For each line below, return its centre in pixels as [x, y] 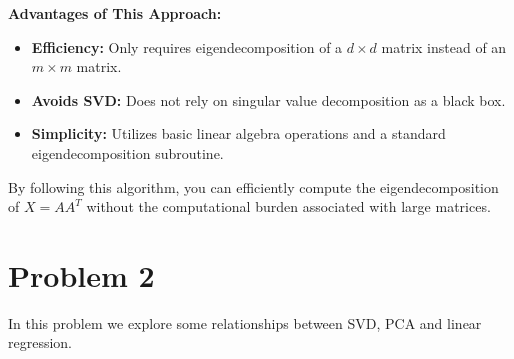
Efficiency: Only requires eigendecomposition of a [187, 46]
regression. [40, 342]
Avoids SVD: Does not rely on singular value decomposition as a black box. [268, 99]
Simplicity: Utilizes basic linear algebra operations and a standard [238, 133]
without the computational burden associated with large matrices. [288, 206]
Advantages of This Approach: [115, 13]
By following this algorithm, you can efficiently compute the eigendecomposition [253, 186]
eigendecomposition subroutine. [127, 152]
